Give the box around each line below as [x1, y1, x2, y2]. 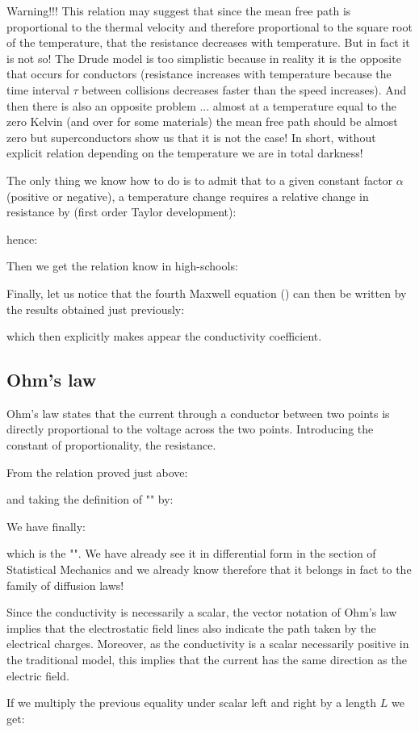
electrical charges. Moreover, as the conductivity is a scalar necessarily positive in [6, 635, 409, 652]
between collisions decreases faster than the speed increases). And [82, 81, 407, 98]
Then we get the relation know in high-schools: [6, 257, 238, 274]
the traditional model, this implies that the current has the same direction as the [6, 651, 407, 668]
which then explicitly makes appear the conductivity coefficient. [6, 328, 322, 345]
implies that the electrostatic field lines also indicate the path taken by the [6, 619, 376, 636]
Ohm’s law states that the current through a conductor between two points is [6, 404, 390, 421]
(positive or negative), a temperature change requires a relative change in [6, 187, 369, 204]
